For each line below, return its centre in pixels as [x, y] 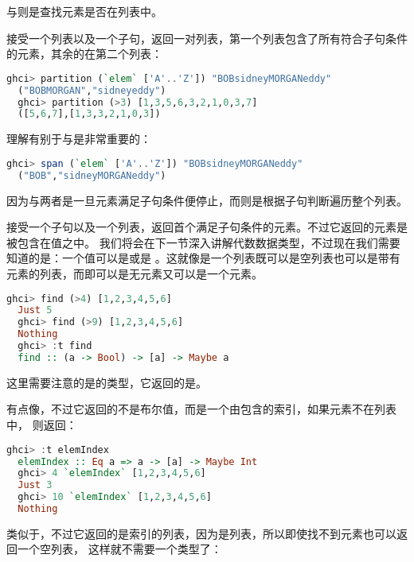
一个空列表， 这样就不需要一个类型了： [119, 549]
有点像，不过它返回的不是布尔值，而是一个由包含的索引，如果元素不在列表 [201, 409]
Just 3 [35, 485]
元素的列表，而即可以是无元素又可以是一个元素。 [135, 273]
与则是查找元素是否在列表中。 [84, 11]
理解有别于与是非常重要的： [79, 139]
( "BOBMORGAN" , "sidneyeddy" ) [92, 90]
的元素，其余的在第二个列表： [84, 54]
